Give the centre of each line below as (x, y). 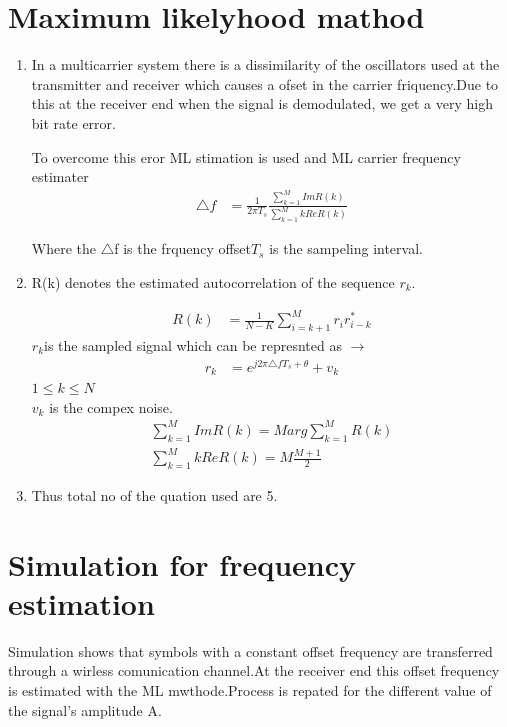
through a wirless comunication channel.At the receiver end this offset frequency (254, 670)
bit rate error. (73, 122)
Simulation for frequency (182, 563)
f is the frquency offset (182, 248)
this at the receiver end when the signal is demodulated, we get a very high (262, 103)
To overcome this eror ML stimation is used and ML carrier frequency (246, 156)
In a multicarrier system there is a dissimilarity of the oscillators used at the (265, 64)
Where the (64, 248)
